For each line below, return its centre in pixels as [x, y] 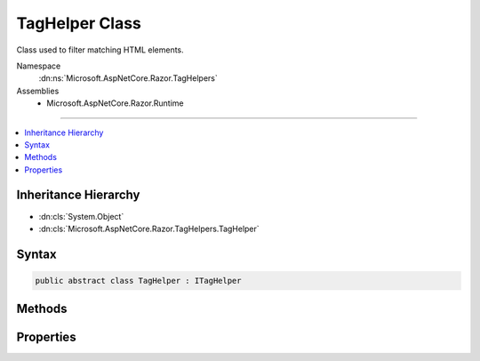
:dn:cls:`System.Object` [81, 216]
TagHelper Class [79, 23]
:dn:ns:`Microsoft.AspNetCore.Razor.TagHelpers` [128, 78]
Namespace [39, 66]
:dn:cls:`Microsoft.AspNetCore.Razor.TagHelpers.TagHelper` [149, 229]
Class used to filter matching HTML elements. [100, 50]
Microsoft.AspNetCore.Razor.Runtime [115, 103]
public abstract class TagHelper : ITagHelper [138, 281]
